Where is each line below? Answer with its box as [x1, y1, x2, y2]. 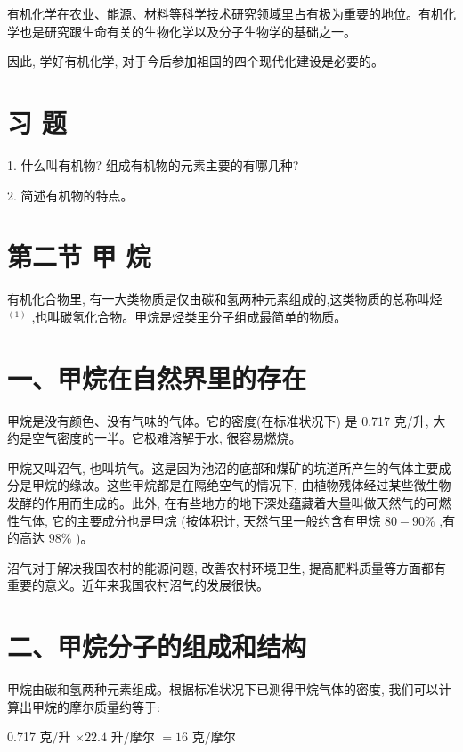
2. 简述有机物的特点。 [7, 185, 134, 204]
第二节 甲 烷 [7, 238, 151, 274]
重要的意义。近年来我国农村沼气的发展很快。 [7, 576, 269, 594]
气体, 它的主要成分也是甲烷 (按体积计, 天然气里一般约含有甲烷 [19, 511, 381, 529]
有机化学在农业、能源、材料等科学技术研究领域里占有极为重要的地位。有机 [7, 4, 443, 22]
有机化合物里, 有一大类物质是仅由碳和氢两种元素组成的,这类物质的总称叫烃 [7, 290, 443, 308]
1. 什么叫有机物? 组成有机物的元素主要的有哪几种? [7, 155, 299, 174]
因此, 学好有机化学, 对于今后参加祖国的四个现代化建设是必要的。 [7, 52, 385, 70]
